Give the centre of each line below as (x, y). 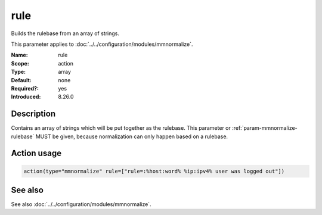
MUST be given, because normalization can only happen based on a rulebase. (132, 136)
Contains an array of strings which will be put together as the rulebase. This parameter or (121, 128)
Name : (19, 55)
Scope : (20, 63)
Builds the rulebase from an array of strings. (65, 33)
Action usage (36, 153)
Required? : (25, 88)
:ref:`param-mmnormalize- (264, 128)
